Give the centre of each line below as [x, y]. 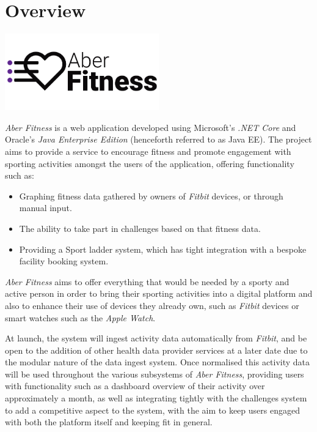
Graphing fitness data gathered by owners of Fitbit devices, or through [151, 196]
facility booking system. [64, 261]
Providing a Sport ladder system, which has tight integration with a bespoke [163, 249]
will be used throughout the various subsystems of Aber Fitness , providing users [155, 374]
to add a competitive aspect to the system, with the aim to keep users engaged [152, 410]
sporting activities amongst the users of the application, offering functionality [150, 163]
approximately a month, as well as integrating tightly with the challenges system [156, 398]
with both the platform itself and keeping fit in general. [109, 422]
